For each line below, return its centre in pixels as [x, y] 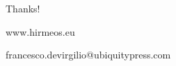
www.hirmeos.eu [40, 31]
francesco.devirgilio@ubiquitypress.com [88, 55]
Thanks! [23, 8]
